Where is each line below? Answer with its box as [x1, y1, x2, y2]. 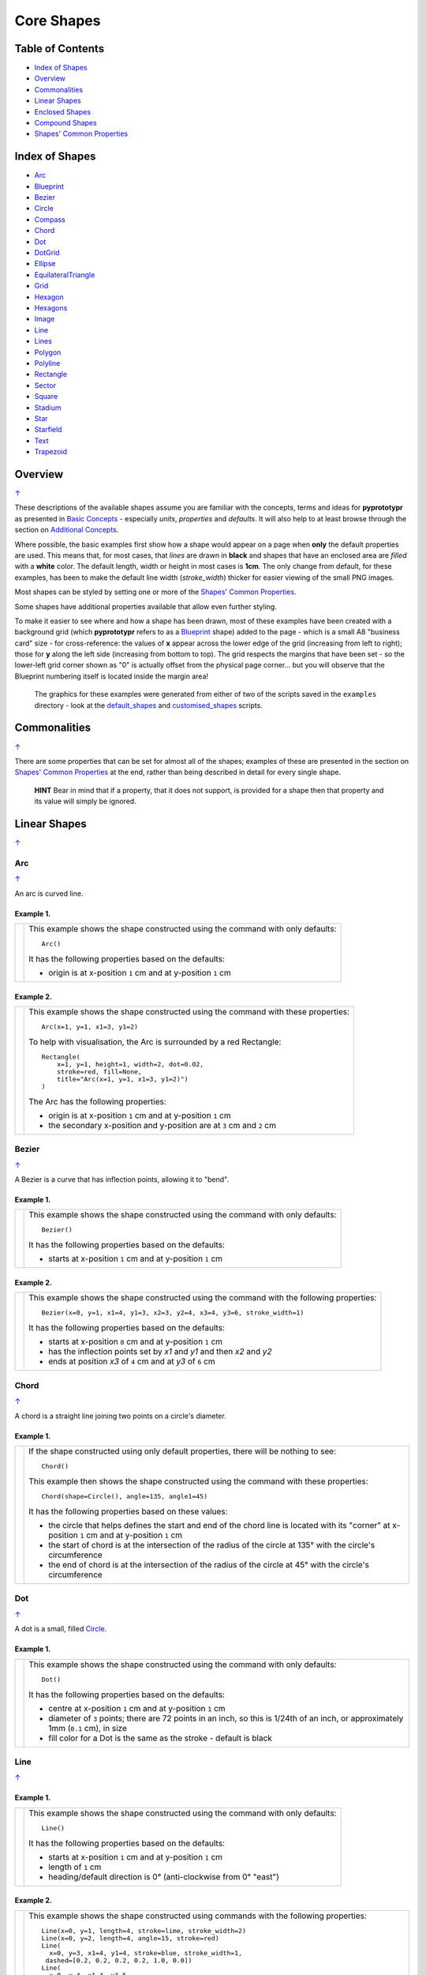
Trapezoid [34, 447, 67, 457]
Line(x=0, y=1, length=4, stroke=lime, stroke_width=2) [41, 1926, 247, 1935]
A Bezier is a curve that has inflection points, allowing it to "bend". [14, 1175, 229, 1184]
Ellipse [34, 259, 56, 269]
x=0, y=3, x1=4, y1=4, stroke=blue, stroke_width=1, [48, 1948, 243, 1957]
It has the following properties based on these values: [28, 1506, 228, 1517]
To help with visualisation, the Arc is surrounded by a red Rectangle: [28, 1036, 282, 1047]
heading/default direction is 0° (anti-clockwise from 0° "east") [48, 1871, 280, 1882]
